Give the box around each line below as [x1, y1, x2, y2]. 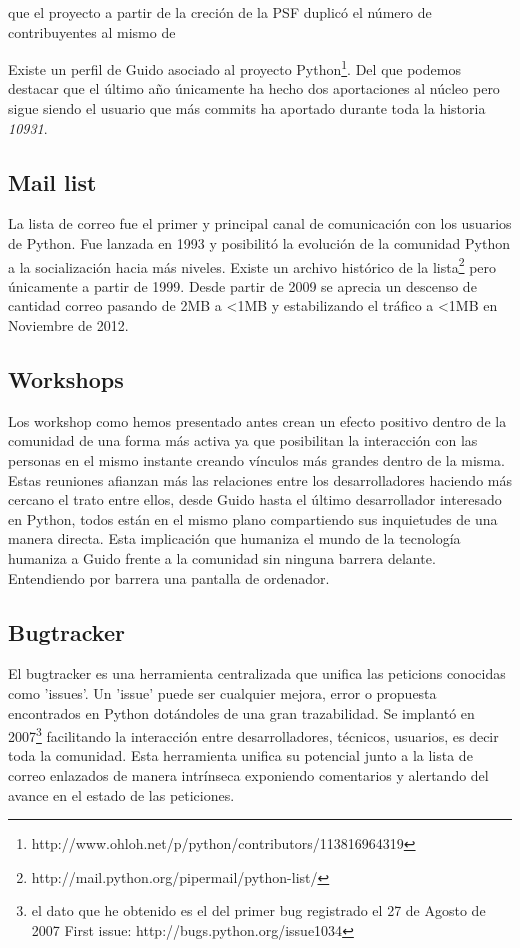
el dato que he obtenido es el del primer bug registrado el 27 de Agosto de [31, 900, 486, 921]
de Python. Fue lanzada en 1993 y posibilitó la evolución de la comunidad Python [8, 233, 510, 254]
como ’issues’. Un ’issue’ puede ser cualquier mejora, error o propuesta [8, 682, 437, 703]
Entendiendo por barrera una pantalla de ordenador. [8, 567, 330, 588]
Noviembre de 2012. [8, 315, 129, 336]
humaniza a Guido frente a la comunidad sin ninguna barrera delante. [8, 548, 436, 568]
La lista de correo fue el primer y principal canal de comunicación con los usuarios [8, 213, 512, 234]
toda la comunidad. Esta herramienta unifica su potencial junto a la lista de [8, 745, 473, 766]
